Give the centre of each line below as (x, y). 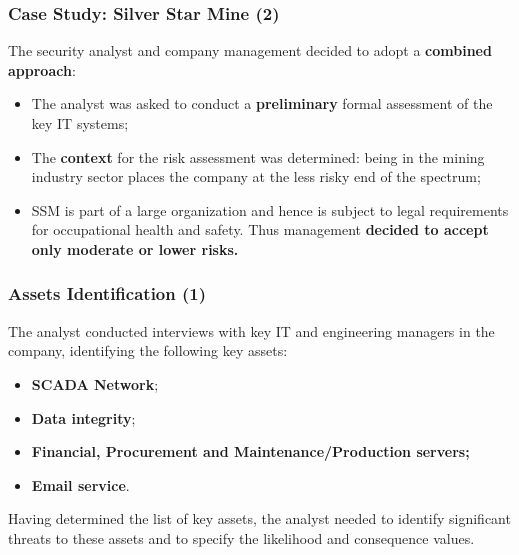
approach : (42, 69)
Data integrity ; (83, 417)
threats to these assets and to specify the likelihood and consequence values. (241, 537)
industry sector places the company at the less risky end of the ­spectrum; (256, 176)
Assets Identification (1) (107, 293)
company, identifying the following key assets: (148, 350)
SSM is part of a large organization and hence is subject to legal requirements (270, 209)
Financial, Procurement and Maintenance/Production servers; (250, 451)
